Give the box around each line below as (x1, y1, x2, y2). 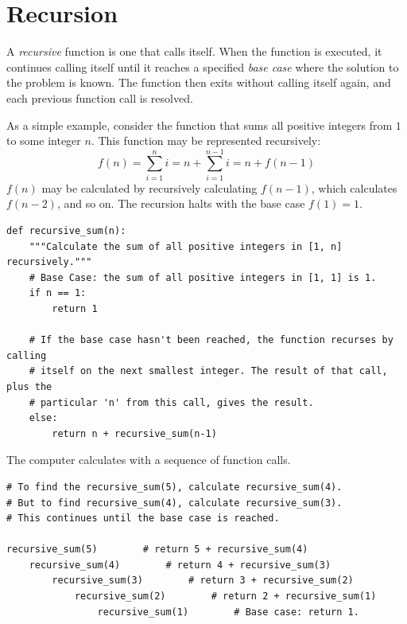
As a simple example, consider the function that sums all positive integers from (6, 116, 393, 133)
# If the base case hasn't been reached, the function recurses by (29, 334, 393, 346)
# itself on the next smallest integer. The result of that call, (29, 365, 388, 377)
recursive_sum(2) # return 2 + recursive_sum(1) (74, 591, 377, 603)
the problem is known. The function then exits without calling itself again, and (6, 74, 391, 91)
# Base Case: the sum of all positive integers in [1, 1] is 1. (29, 271, 377, 283)
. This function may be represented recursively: (91, 132, 321, 149)
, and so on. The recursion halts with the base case (56, 195, 305, 212)
